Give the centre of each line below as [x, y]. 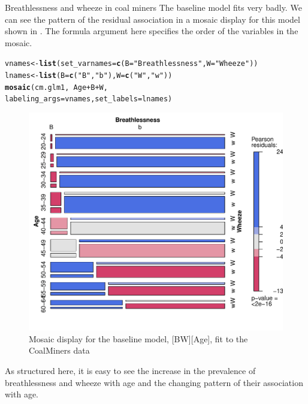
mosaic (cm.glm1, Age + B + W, [56, 87]
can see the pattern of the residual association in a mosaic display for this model [153, 19]
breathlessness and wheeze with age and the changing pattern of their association [154, 382]
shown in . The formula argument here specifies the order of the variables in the [152, 31]
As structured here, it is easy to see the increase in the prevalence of [130, 370]
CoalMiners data [59, 350]
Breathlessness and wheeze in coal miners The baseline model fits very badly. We [153, 7]
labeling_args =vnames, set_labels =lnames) [89, 99]
